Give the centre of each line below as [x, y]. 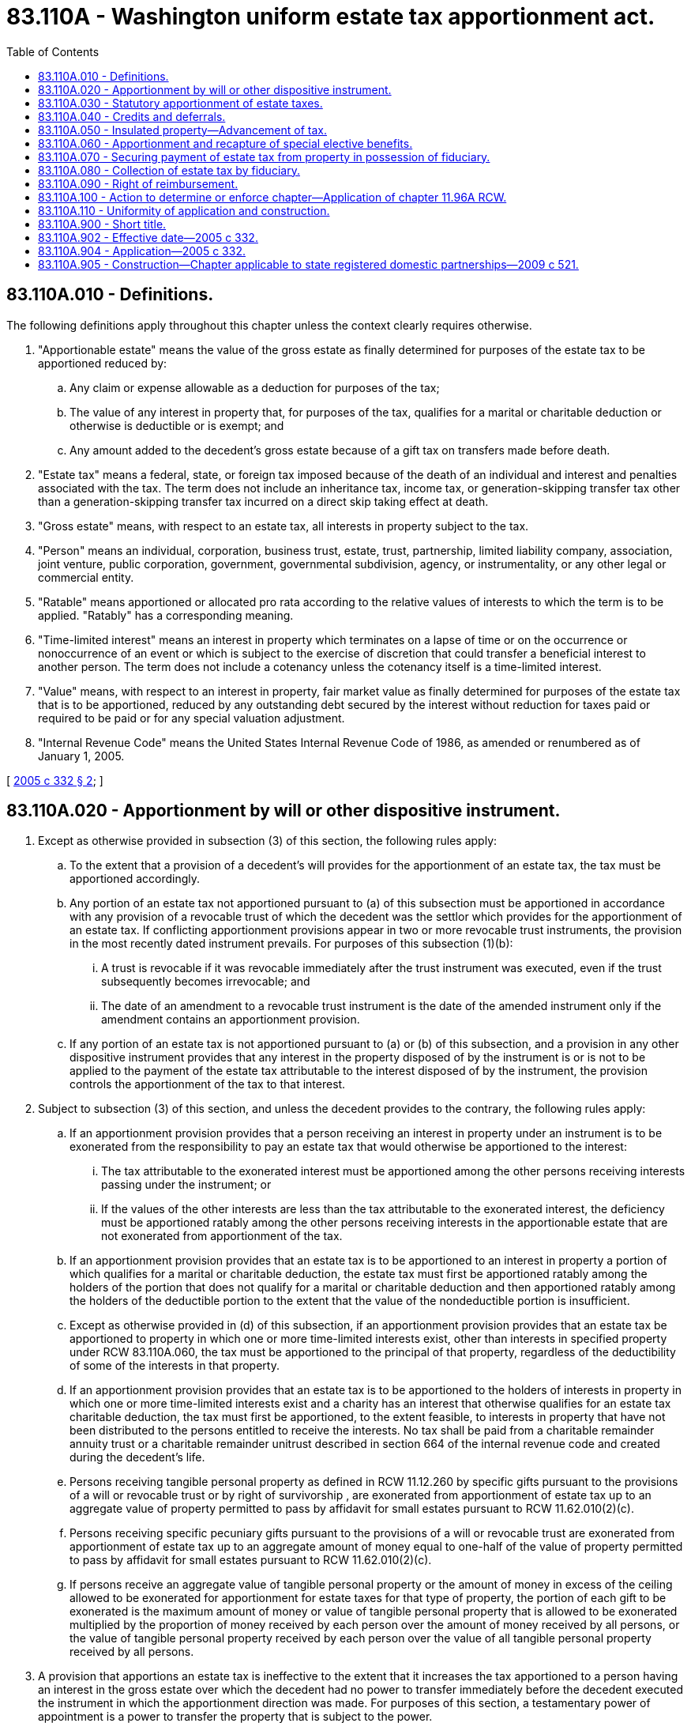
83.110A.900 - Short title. [102, 224]
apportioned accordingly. [135, 879]
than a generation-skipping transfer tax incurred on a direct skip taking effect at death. [263, 501]
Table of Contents [53, 51]
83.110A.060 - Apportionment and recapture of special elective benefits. [225, 143]
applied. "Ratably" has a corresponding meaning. [166, 615]
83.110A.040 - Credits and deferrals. [132, 116]
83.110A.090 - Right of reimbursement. [138, 183]
